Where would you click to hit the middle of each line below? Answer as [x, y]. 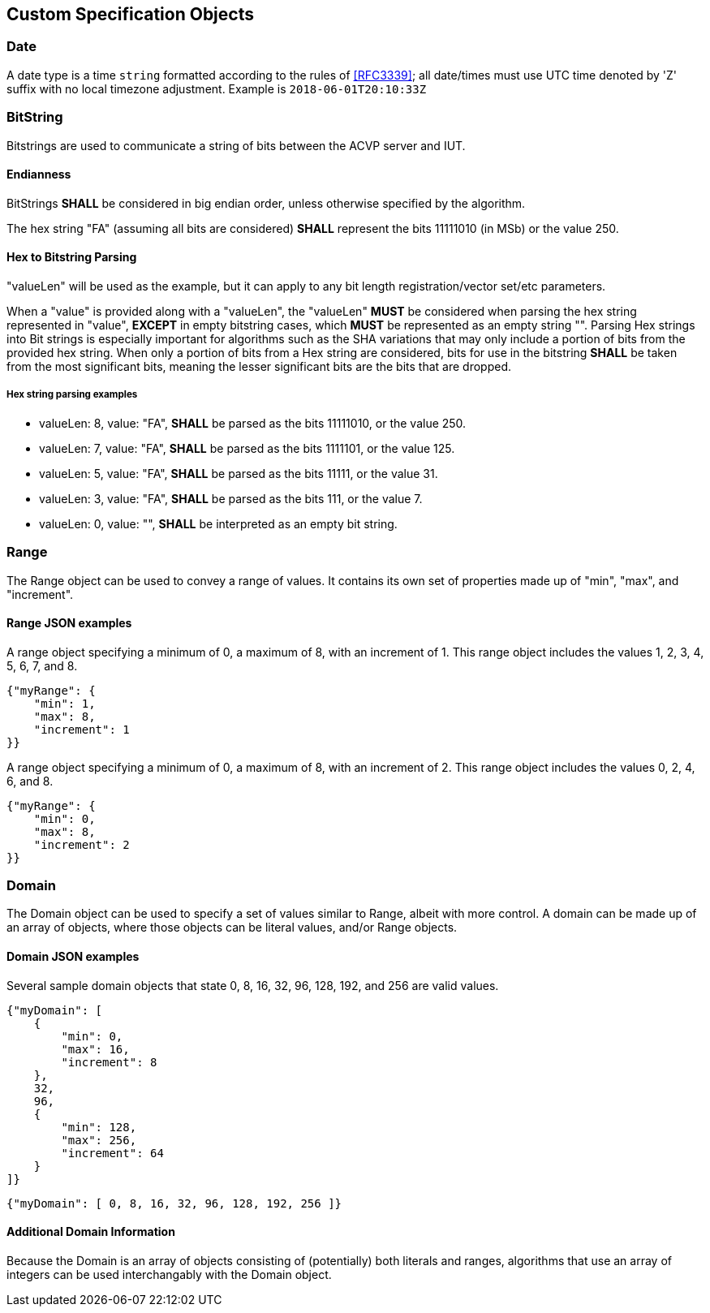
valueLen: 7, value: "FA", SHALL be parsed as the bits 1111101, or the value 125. [247, 448]
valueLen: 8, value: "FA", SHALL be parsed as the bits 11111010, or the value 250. [253, 423]
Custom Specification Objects [130, 14]
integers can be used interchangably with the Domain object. [169, 1274]
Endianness [39, 174]
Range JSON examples [69, 623]
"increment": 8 [109, 1062]
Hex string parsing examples [72, 395]
